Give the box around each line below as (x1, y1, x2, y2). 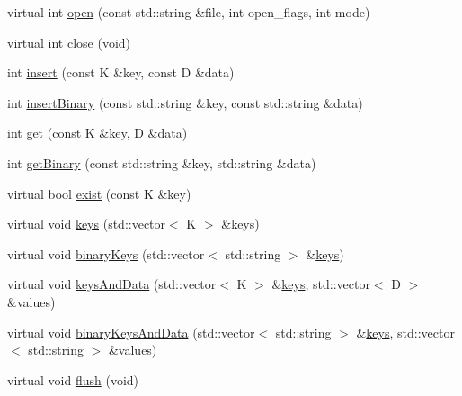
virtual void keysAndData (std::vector (7, 274, 217, 293)
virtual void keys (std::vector (7, 214, 166, 233)
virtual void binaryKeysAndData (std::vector (7, 322, 255, 341)
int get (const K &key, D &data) (7, 123, 188, 142)
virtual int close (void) (7, 32, 131, 51)
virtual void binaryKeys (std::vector (7, 244, 205, 263)
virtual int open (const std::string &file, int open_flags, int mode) (7, 3, 370, 21)
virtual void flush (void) (7, 370, 139, 389)
